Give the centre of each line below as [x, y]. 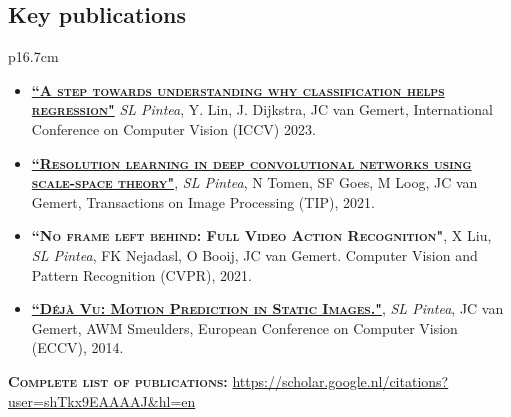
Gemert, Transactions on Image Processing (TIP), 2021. [203, 201]
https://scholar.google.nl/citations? [340, 380]
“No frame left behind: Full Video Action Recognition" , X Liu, [261, 235]
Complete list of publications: [118, 380]
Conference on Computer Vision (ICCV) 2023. [173, 128]
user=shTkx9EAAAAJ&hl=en [102, 400]
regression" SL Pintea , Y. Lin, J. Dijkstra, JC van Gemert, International [262, 109]
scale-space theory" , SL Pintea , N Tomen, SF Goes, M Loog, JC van [254, 182]
